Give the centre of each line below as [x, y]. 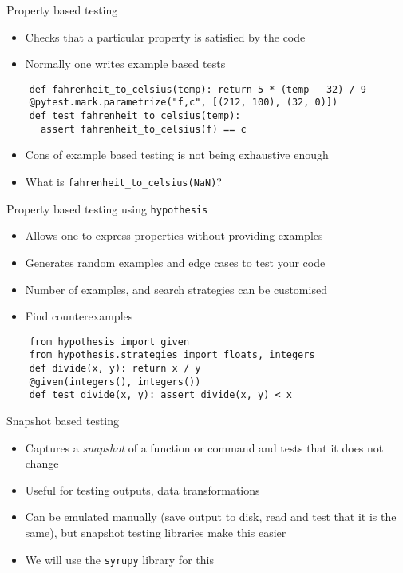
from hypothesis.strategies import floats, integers [172, 355]
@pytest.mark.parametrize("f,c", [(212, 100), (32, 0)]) [184, 103]
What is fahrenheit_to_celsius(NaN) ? [123, 181]
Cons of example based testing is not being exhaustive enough [177, 155]
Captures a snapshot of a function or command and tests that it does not [204, 447]
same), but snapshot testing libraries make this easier [156, 532]
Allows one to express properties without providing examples [174, 235]
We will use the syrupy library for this [119, 559]
